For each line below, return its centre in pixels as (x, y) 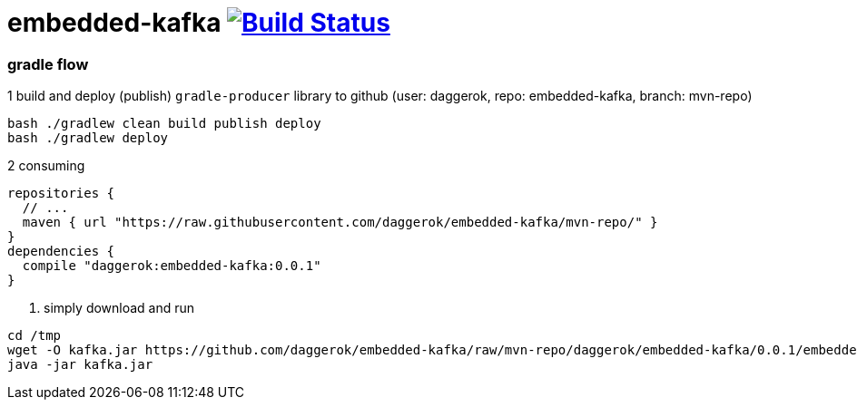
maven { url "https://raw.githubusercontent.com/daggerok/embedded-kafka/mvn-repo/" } (340, 223)
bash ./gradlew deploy (88, 138)
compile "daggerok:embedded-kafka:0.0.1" (172, 266)
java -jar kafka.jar (80, 365)
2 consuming (46, 166)
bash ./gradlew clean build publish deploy (164, 124)
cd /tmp (34, 336)
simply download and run (119, 308)
